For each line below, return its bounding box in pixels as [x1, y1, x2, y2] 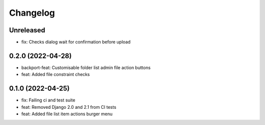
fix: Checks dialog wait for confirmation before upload [21, 39, 131, 45]
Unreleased [9, 26, 46, 34]
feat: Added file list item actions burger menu [21, 111, 113, 117]
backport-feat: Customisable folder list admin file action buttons [21, 64, 151, 71]
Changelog [9, 7, 55, 18]
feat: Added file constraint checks [21, 72, 90, 77]
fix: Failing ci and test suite [21, 97, 76, 103]
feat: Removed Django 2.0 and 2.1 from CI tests [21, 104, 116, 110]
